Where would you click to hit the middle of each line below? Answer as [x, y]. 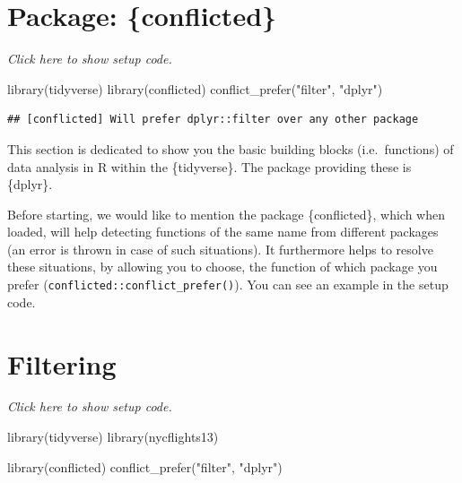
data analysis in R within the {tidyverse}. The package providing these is [209, 166]
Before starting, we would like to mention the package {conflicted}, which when [226, 214]
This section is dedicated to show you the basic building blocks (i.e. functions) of [231, 148]
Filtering [62, 363]
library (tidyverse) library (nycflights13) [113, 437]
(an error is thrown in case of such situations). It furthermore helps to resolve [220, 249]
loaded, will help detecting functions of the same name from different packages [223, 232]
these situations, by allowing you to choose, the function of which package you [222, 267]
